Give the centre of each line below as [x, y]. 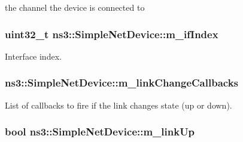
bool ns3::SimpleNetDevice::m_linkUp [100, 132]
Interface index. [33, 56]
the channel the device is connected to [75, 7]
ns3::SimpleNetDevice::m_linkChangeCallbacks [121, 83]
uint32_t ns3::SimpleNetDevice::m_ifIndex [112, 34]
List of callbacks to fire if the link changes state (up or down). [119, 105]
